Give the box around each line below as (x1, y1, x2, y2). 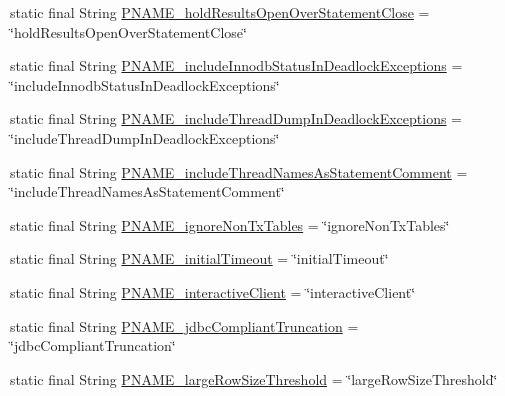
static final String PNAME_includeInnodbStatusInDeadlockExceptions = (10, 55, 463, 76)
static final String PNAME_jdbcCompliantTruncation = (10, 315, 359, 336)
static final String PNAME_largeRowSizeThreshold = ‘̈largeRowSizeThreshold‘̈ (10, 368, 498, 389)
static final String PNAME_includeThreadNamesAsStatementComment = (10, 161, 468, 182)
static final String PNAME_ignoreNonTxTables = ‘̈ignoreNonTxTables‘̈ (10, 214, 450, 235)
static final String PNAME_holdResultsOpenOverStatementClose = (10, 2, 430, 22)
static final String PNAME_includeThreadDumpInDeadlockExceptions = (10, 108, 463, 129)
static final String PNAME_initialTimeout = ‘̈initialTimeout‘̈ (10, 248, 389, 269)
